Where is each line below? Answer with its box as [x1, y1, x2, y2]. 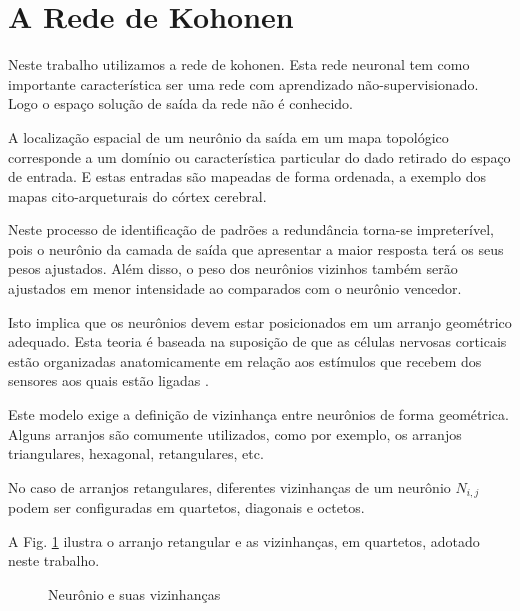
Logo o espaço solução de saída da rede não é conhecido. [8, 93, 353, 114]
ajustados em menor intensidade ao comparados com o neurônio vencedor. [8, 278, 462, 299]
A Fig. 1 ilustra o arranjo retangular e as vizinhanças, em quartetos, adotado [8, 530, 480, 551]
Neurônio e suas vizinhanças [48, 584, 221, 605]
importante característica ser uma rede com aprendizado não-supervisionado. [8, 73, 479, 94]
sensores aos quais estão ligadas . [8, 370, 209, 391]
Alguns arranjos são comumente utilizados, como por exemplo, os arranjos [8, 423, 462, 444]
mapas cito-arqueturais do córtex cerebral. [8, 185, 267, 206]
